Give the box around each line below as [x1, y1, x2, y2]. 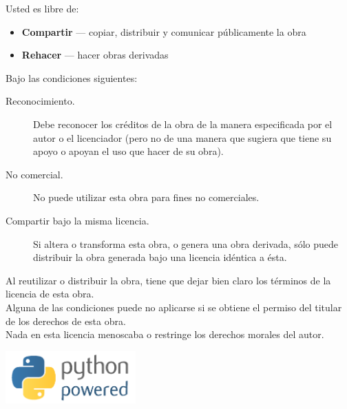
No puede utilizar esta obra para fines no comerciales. [33, 190, 260, 204]
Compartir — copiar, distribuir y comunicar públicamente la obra [21, 24, 306, 39]
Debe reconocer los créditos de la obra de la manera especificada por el [33, 116, 333, 131]
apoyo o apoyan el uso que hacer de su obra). [33, 144, 224, 158]
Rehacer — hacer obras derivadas [21, 48, 169, 62]
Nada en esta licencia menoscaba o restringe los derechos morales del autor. [6, 327, 324, 342]
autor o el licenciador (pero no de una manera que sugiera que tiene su [33, 130, 332, 145]
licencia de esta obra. [6, 286, 94, 301]
